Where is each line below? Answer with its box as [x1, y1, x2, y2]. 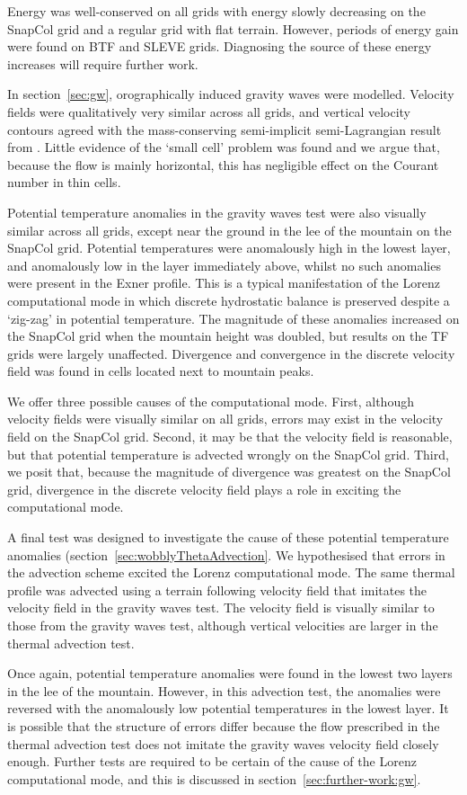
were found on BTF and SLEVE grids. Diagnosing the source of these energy [7, 37, 432, 56]
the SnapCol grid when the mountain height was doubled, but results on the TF [7, 326, 449, 345]
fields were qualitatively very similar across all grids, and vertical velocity [7, 102, 410, 121]
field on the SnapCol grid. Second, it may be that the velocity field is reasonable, [7, 427, 453, 446]
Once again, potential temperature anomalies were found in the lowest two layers [7, 664, 453, 683]
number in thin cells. [7, 173, 121, 192]
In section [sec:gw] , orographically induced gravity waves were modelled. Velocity [7, 85, 454, 103]
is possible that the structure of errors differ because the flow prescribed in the [7, 716, 440, 735]
